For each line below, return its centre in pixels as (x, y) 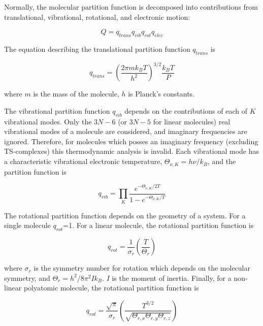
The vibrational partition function (57, 110)
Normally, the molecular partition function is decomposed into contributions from (131, 7)
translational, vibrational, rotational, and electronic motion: (97, 17)
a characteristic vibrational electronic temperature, (83, 161)
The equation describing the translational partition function (97, 48)
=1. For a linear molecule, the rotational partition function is (158, 225)
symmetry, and (27, 278)
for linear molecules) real (192, 121)
